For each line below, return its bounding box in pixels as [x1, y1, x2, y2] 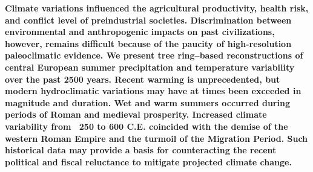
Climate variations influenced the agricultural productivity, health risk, [5, 2, 309, 14]
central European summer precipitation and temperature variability [5, 60, 295, 73]
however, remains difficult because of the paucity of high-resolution [5, 37, 292, 49]
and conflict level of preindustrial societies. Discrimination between [5, 13, 292, 26]
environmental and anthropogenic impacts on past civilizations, [5, 25, 275, 38]
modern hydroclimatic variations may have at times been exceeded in [5, 84, 301, 97]
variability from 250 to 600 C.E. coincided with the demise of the [5, 119, 288, 132]
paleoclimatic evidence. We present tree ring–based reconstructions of [5, 49, 303, 62]
